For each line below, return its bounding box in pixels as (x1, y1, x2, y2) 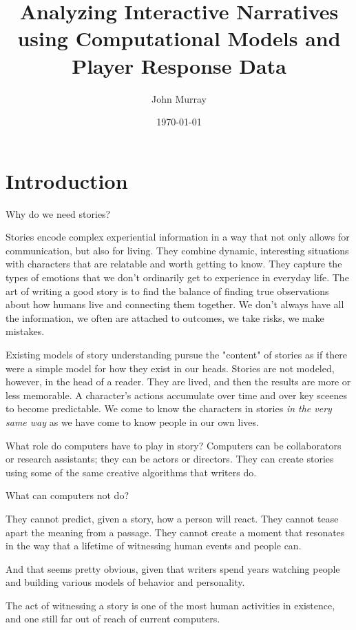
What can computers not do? (6, 488, 129, 502)
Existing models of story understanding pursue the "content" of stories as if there (6, 347, 348, 361)
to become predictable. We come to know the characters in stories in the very (6, 401, 332, 416)
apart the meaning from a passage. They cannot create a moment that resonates (6, 525, 345, 539)
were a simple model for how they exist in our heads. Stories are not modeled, (6, 360, 335, 375)
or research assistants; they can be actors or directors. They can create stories (6, 451, 334, 466)
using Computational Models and (17, 24, 341, 52)
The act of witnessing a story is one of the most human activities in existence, (6, 598, 335, 612)
